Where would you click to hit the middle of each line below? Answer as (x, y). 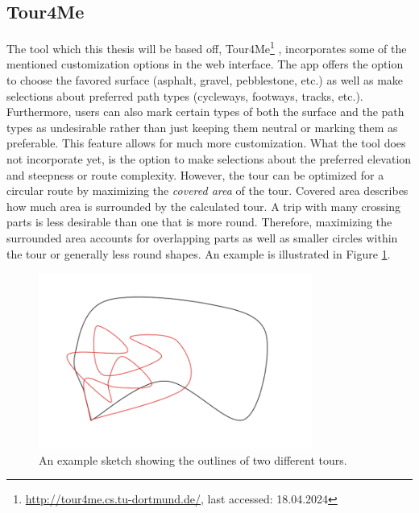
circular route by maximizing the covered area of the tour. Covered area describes (207, 190)
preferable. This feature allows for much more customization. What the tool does (206, 143)
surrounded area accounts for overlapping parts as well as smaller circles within (202, 237)
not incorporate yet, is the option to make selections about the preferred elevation (209, 159)
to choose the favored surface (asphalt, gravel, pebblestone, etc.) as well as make (205, 80)
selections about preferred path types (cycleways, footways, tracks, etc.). (185, 95)
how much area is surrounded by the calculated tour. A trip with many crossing (203, 206)
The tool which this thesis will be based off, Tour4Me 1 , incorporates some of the (207, 47)
